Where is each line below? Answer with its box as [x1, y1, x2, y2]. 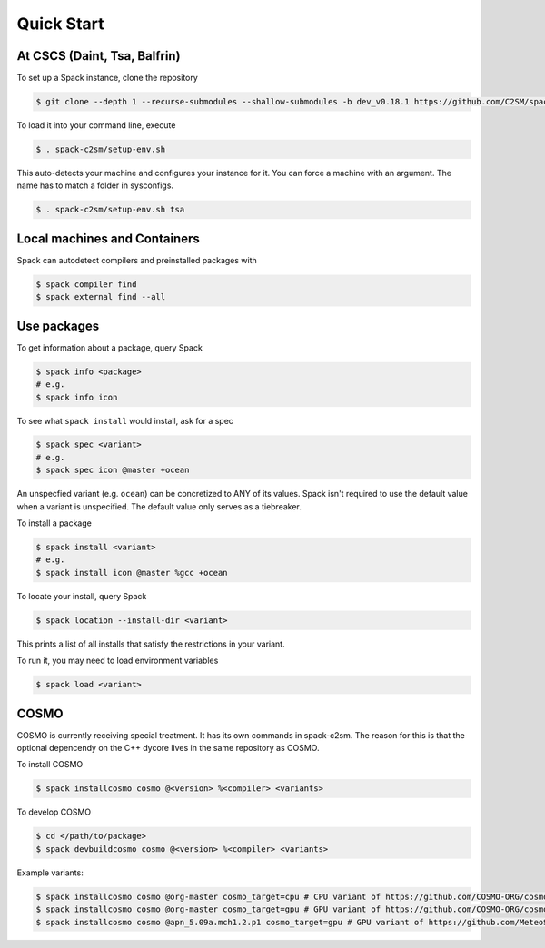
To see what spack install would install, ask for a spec [16, 415, 233, 426]
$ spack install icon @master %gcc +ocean [35, 568, 228, 578]
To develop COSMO [16, 806, 92, 817]
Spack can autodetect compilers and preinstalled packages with [16, 254, 258, 265]
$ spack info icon [35, 391, 118, 402]
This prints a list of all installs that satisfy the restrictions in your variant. [16, 638, 285, 649]
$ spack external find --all [35, 291, 166, 302]
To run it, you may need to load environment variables [16, 655, 219, 667]
